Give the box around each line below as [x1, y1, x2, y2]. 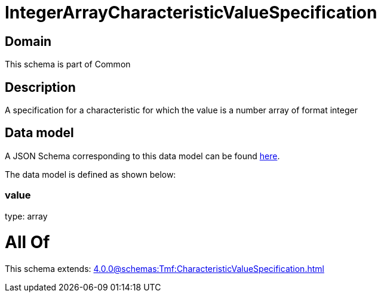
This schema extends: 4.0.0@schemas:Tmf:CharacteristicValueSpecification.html [5, 264, 324, 274]
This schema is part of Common [5, 59, 131, 70]
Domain [5, 33, 52, 49]
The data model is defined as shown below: [5, 169, 176, 180]
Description [5, 79, 76, 95]
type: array [5, 211, 48, 221]
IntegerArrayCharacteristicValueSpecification [5, 2, 377, 23]
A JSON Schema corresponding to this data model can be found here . [5, 150, 280, 161]
